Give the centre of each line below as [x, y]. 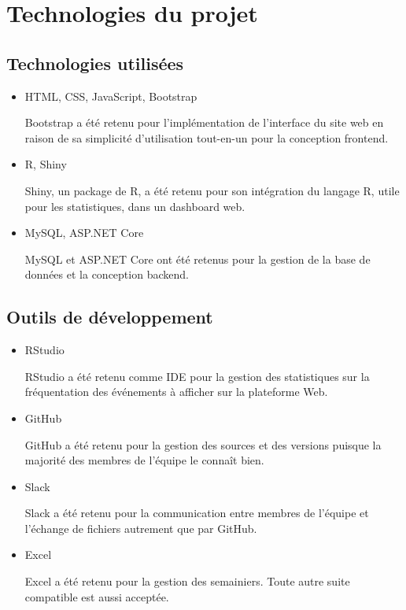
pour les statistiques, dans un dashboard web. [135, 206]
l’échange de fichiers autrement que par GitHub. [141, 528]
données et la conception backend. [107, 274]
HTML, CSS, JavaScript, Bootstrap [111, 96]
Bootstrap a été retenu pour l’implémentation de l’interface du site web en [204, 122]
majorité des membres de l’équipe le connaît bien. [144, 460]
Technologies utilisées [95, 63]
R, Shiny [46, 164]
